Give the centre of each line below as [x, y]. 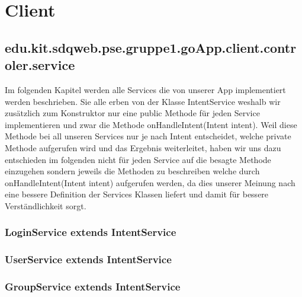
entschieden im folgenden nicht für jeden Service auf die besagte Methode [138, 159]
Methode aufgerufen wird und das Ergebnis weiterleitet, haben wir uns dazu [143, 147]
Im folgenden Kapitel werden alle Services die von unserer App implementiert [145, 89]
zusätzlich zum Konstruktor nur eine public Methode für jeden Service [132, 113]
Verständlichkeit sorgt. [46, 205]
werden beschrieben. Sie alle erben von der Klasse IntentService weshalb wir [143, 101]
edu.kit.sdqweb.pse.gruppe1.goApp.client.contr [151, 47]
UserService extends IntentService [88, 259]
